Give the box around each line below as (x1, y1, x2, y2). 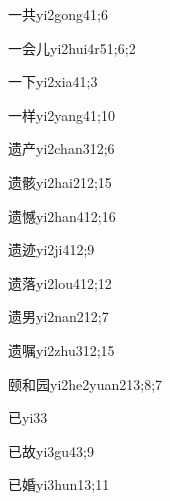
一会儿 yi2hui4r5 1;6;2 (8, 37, 136, 58)
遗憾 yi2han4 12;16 (8, 205, 116, 226)
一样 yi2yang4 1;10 (8, 104, 115, 125)
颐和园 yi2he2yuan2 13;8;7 (8, 373, 163, 394)
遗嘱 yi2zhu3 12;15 (8, 339, 115, 360)
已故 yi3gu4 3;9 (8, 440, 94, 461)
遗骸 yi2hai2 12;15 (8, 171, 112, 192)
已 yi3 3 (8, 407, 48, 428)
